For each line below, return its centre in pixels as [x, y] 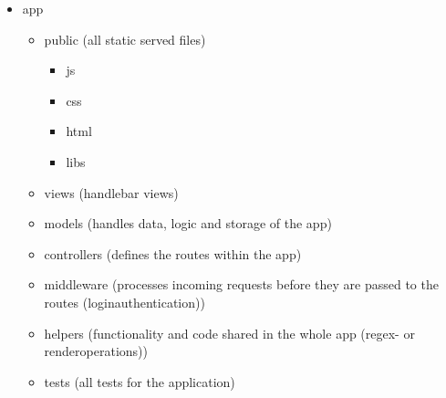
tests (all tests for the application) [140, 381]
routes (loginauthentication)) [124, 302]
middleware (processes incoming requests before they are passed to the [241, 284]
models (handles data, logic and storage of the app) [188, 223]
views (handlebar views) [111, 192]
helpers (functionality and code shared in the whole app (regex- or [229, 333]
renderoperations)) [96, 351]
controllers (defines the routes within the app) [173, 253]
